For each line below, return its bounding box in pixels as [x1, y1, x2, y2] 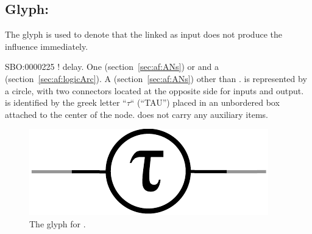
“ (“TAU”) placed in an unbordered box [130, 96, 280, 109]
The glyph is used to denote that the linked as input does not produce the [5, 28, 282, 41]
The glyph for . [29, 217, 86, 230]
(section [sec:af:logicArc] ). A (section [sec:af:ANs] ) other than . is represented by [5, 72, 307, 84]
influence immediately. [5, 40, 88, 52]
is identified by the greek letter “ [5, 96, 127, 109]
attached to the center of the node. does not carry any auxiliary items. [5, 108, 268, 120]
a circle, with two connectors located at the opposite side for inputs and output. [5, 84, 304, 97]
